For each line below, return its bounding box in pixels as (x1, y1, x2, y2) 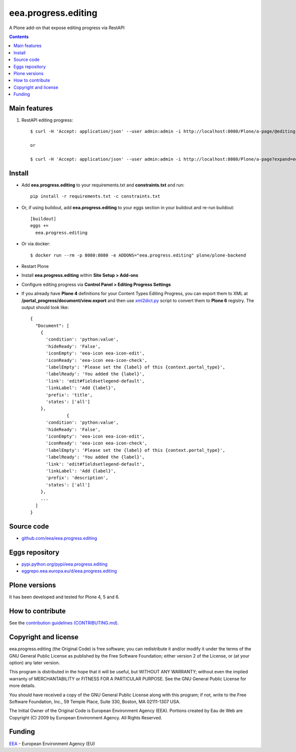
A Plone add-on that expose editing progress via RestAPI (9, 25, 125, 31)
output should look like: (21, 304, 69, 310)
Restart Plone (21, 263, 49, 269)
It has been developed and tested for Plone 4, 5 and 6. (9, 594, 120, 600)
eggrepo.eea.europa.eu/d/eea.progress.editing (21, 568, 117, 574)
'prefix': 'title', (45, 392, 93, 398)
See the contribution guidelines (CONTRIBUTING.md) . (9, 620, 119, 626)
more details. (9, 683, 36, 689)
